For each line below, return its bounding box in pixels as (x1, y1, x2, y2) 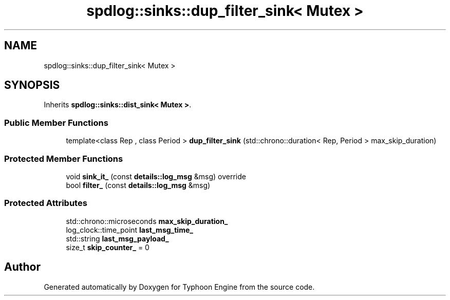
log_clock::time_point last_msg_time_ (66, 225, 193, 234)
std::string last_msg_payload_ (66, 234, 169, 243)
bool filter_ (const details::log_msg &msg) (66, 180, 211, 190)
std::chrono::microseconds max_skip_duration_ (66, 216, 228, 226)
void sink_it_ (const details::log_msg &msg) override (66, 172, 246, 181)
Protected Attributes (4, 198, 87, 209)
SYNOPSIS (4, 79, 60, 92)
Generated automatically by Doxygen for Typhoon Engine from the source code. (44, 282, 315, 291)
